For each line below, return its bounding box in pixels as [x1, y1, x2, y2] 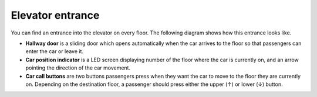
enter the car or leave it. [25, 48, 84, 55]
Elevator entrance [11, 9, 100, 22]
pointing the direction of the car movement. [25, 64, 131, 71]
